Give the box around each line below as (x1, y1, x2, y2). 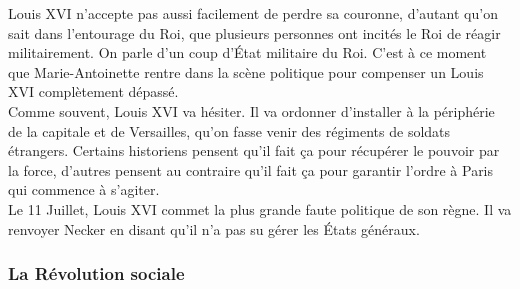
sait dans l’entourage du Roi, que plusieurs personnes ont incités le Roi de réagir (8, 22, 501, 43)
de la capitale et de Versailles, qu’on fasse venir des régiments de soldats (8, 120, 451, 141)
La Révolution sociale (8, 261, 185, 286)
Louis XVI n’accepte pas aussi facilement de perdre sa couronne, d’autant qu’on (8, 3, 498, 23)
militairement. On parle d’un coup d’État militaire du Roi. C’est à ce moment (8, 42, 487, 63)
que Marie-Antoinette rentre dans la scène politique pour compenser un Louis (8, 61, 484, 82)
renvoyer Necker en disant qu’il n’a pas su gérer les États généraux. (8, 218, 420, 239)
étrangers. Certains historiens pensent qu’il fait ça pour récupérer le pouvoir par (8, 140, 500, 161)
